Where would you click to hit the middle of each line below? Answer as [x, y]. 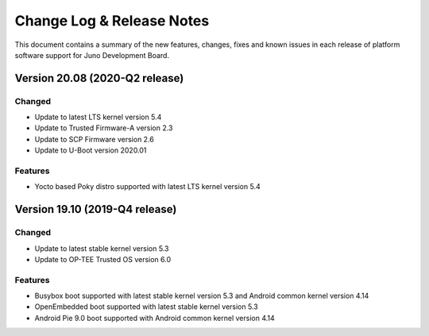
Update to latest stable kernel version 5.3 [102, 248]
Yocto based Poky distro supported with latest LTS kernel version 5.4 [148, 187]
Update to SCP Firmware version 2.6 [95, 139]
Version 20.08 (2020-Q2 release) [99, 78]
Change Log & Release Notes [112, 21]
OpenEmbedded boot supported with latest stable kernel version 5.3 [146, 307]
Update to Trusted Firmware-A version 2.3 [104, 128]
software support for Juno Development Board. [92, 55]
